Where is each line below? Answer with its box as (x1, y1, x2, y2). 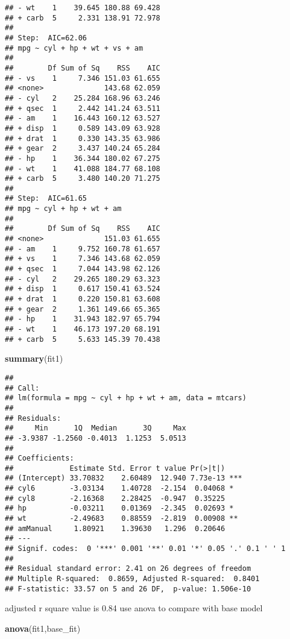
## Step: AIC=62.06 (5, 33, 87, 42)
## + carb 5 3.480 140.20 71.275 (5, 174, 160, 183)
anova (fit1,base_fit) (5, 622, 81, 634)
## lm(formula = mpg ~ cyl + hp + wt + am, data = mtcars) (5, 394, 247, 403)
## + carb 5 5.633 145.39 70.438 (5, 335, 160, 344)
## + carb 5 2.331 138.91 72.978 (5, 13, 160, 22)
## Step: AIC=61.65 (5, 194, 87, 203)
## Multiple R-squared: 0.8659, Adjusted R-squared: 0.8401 (5, 574, 260, 584)
